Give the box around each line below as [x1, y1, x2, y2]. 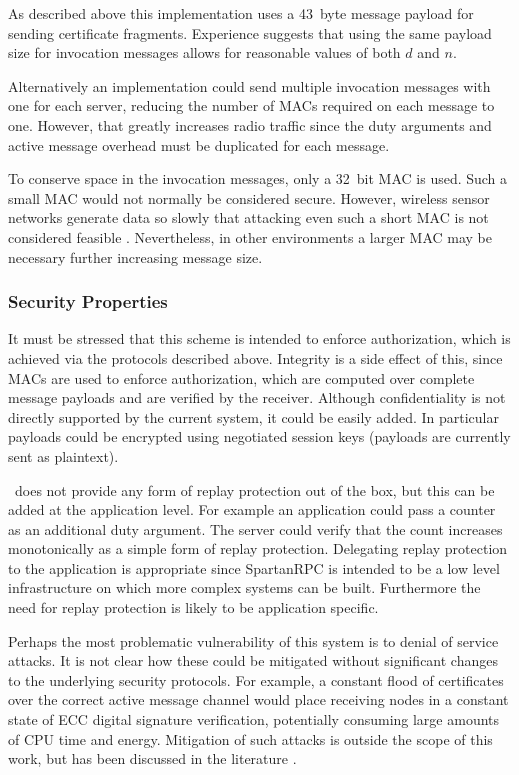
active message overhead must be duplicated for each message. [8, 134, 390, 155]
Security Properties [8, 289, 168, 314]
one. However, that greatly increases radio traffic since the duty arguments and [8, 114, 492, 135]
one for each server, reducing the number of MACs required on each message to [8, 95, 495, 116]
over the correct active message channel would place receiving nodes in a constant [8, 689, 509, 710]
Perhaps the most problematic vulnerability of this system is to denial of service [8, 630, 499, 651]
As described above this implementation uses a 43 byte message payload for [8, 3, 474, 23]
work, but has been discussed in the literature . [8, 748, 297, 769]
